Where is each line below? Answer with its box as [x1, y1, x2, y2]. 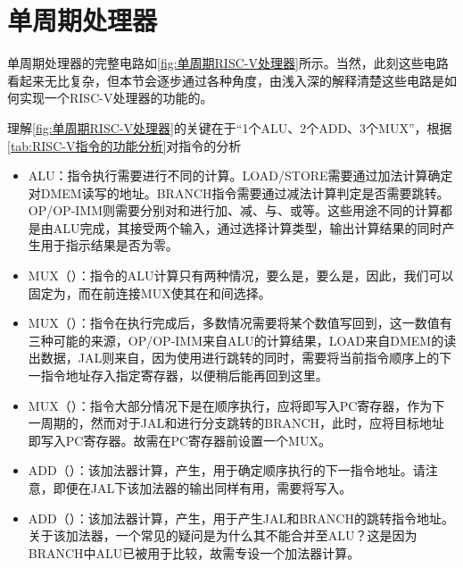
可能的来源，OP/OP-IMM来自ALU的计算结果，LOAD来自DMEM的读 [53, 330, 457, 349]
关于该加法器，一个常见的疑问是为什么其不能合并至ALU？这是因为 [28, 526, 418, 545]
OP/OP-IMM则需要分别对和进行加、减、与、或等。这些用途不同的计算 [28, 201, 441, 220]
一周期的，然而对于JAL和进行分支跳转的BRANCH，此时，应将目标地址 [28, 413, 445, 432]
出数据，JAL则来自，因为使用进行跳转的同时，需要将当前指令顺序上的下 [28, 348, 452, 367]
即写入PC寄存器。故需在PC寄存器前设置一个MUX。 [28, 430, 331, 449]
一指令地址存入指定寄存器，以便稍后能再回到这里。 [28, 366, 328, 385]
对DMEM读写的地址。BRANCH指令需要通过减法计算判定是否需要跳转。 [28, 183, 450, 202]
